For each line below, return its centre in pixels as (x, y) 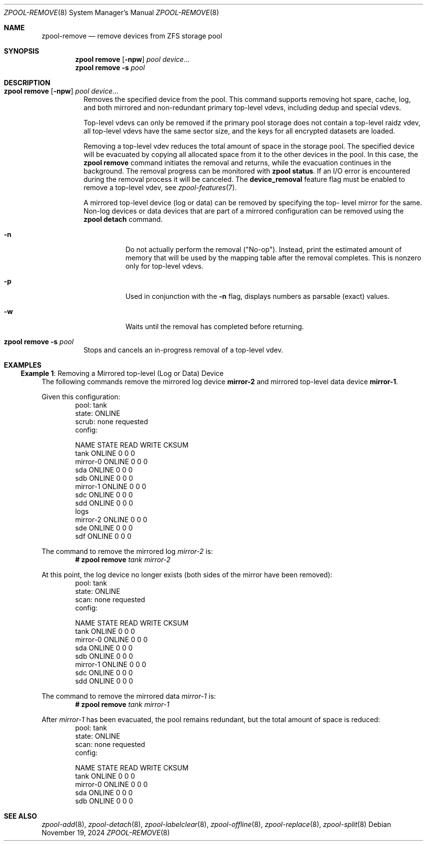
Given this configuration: (81, 397)
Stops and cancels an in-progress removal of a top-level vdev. (184, 350)
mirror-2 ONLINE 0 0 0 (111, 520)
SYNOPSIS (22, 51)
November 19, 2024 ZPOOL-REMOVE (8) (106, 833)
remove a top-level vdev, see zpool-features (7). (160, 187)
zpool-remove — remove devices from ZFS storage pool (132, 36)
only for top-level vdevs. (165, 266)
